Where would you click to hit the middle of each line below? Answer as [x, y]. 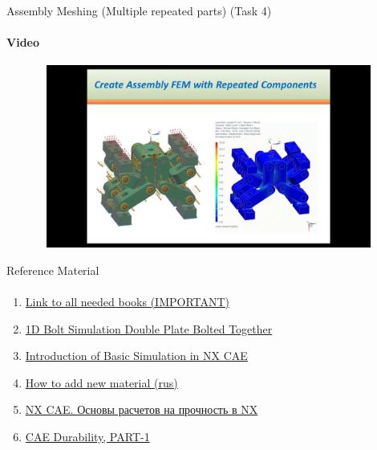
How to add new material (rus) [101, 382]
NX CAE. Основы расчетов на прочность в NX [142, 409]
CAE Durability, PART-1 [87, 436]
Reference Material [53, 270]
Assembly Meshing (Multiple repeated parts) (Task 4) [139, 10]
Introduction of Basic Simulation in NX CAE [136, 356]
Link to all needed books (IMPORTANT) [128, 301]
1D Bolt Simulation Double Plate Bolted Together [149, 328]
